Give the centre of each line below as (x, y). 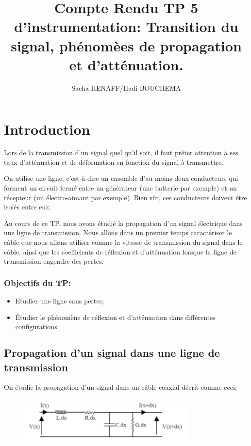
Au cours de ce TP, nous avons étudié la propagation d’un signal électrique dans (123, 223)
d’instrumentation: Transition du (126, 26)
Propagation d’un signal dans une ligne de (112, 353)
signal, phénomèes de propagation (126, 45)
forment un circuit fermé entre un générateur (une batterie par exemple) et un (120, 188)
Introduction (47, 129)
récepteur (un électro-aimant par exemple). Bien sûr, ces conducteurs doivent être (125, 197)
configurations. (37, 327)
